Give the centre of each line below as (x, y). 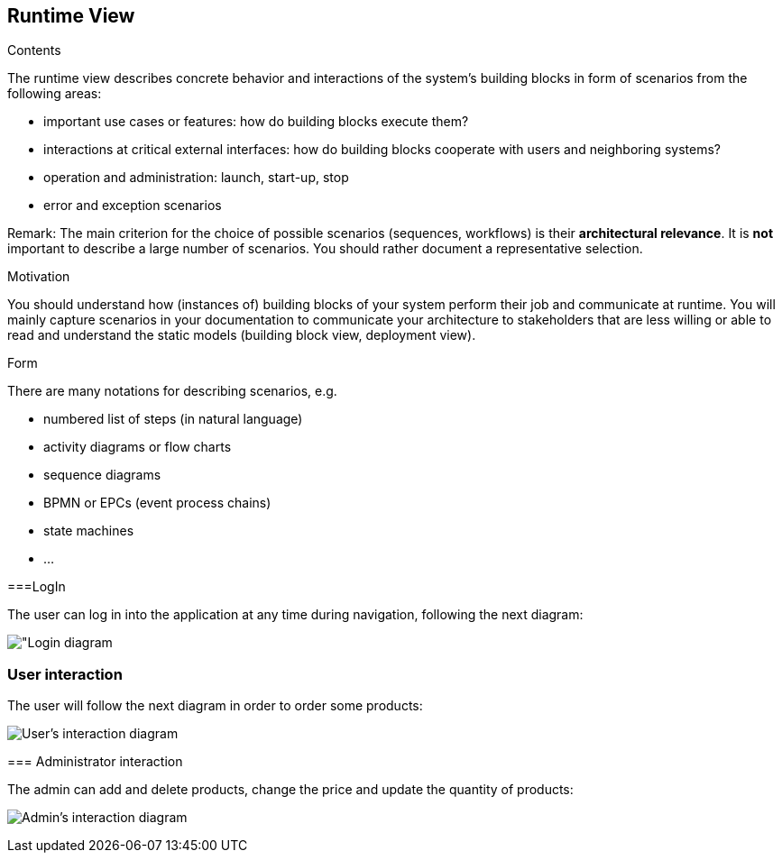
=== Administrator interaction (95, 762)
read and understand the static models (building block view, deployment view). (242, 335)
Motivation (39, 277)
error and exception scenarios (133, 206)
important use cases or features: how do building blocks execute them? (256, 122)
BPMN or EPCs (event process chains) (157, 503)
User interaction (65, 674)
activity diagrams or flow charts (138, 447)
